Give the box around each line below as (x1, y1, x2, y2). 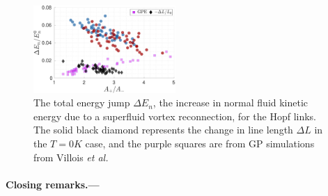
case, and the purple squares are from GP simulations (85, 136, 315, 150)
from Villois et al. (33, 149, 109, 164)
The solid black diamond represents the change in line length (33, 122, 293, 137)
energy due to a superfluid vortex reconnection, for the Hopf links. (33, 108, 316, 123)
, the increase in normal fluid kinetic (153, 95, 309, 110)
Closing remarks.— (6, 177, 100, 191)
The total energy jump (33, 95, 130, 110)
